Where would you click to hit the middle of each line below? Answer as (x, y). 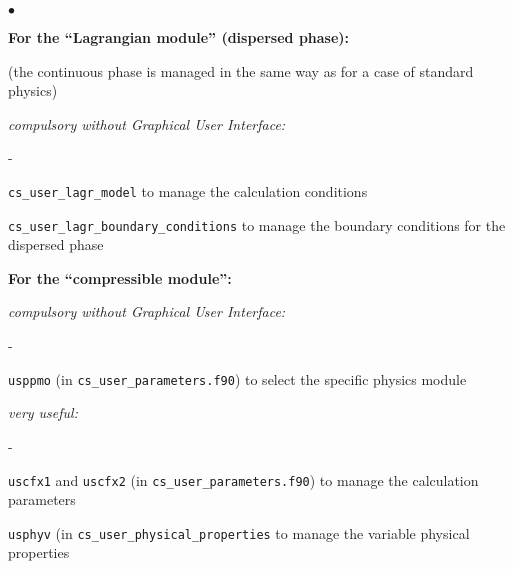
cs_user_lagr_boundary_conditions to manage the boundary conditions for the (257, 224)
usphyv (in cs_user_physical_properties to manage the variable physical (239, 532)
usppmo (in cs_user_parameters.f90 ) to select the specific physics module (237, 378)
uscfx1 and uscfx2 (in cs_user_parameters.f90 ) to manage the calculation (243, 479)
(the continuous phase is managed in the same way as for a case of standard (241, 70)
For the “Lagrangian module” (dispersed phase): (179, 37)
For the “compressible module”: (120, 277)
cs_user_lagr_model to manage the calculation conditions (188, 190)
